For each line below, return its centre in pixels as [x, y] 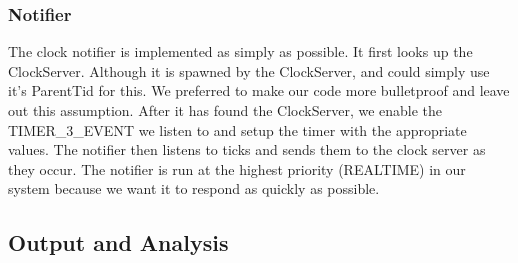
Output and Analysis [118, 242]
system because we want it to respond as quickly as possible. [194, 188]
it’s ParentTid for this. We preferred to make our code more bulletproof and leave [259, 90]
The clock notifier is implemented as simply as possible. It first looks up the [240, 51]
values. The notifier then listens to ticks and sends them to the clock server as [247, 149]
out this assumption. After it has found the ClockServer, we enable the [225, 110]
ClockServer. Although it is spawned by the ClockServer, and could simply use [249, 70]
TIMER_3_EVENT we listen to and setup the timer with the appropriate [237, 129]
